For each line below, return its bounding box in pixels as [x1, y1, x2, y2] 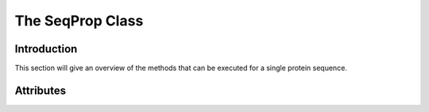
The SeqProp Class [14, 12, 144, 29]
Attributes [14, 83, 67, 97]
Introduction [14, 42, 78, 56]
